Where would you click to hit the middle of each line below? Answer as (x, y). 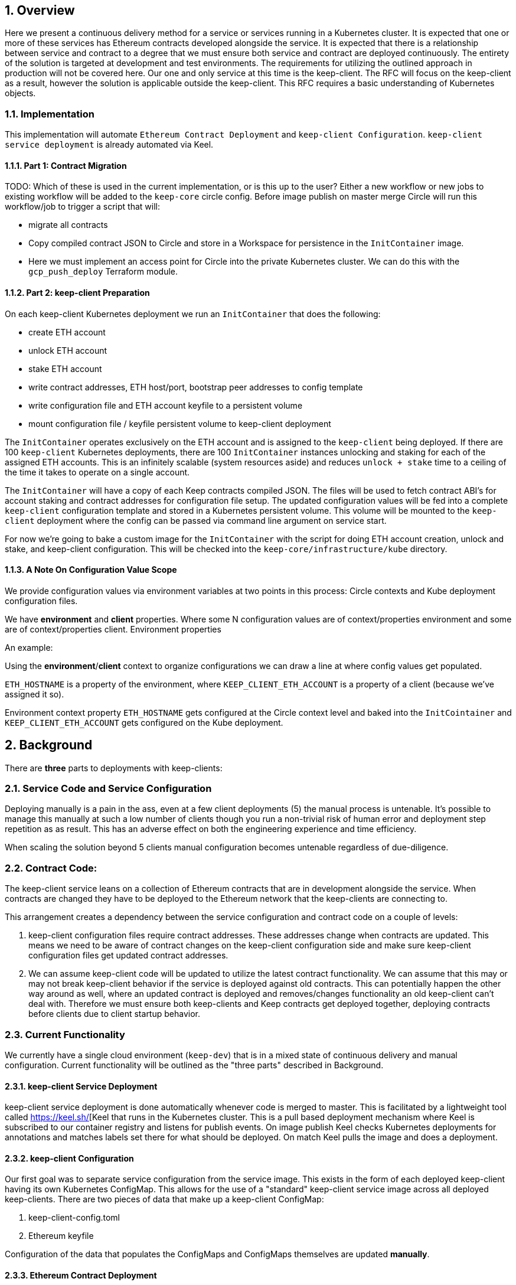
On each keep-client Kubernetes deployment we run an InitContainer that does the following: (193, 314)
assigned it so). (35, 694)
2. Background (49, 745)
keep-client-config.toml (74, 1218)
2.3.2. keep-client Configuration (69, 1158)
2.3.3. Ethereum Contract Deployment (81, 1275)
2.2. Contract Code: (51, 868)
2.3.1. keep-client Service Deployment (81, 1086)
